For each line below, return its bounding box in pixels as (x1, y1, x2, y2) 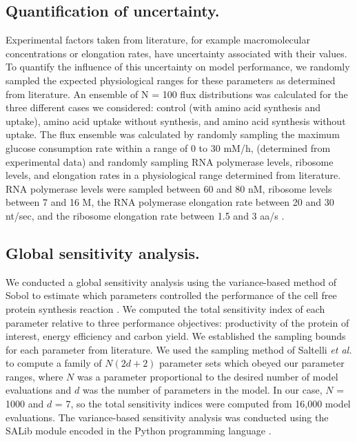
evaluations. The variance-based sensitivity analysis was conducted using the (6, 410, 329, 424)
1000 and (6, 396, 44, 411)
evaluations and (6, 383, 72, 397)
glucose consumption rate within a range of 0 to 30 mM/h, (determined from (6, 140, 331, 155)
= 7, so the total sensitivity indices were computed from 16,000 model (54, 396, 351, 411)
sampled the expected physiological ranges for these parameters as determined (6, 73, 336, 87)
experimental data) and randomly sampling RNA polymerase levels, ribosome (6, 154, 334, 169)
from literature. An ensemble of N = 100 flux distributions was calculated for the (6, 86, 348, 101)
